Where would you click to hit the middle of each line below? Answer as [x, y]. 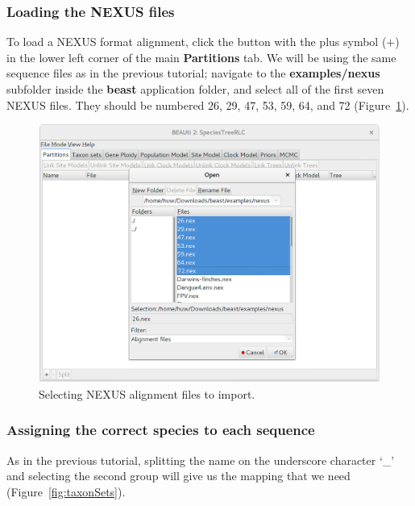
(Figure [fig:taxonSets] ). [66, 491]
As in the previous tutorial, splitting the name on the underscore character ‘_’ [201, 460]
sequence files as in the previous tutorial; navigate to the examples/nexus [193, 73]
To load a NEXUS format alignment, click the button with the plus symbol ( [197, 42]
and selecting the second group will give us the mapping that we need [178, 476]
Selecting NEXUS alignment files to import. [147, 393]
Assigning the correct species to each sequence [161, 430]
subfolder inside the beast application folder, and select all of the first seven [195, 89]
